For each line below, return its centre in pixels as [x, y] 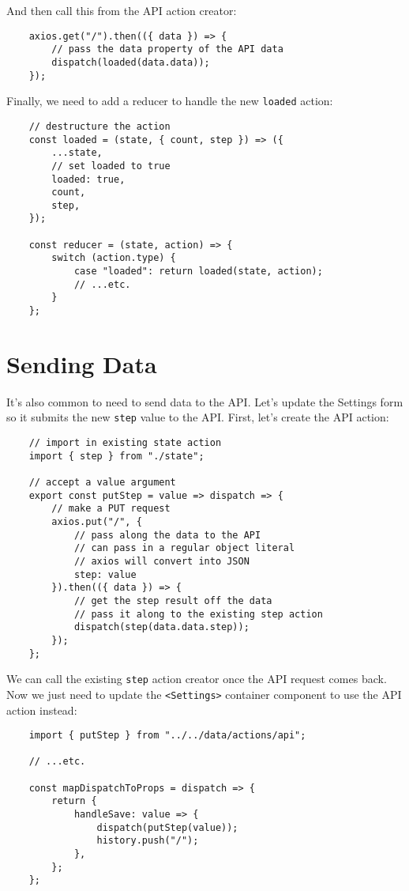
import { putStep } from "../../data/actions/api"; [167, 736]
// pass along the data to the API [167, 535]
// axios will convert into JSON [161, 561]
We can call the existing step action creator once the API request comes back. [197, 679]
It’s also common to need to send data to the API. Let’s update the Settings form [205, 401]
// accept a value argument [102, 483]
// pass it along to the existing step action [198, 614]
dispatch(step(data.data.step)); [161, 627]
